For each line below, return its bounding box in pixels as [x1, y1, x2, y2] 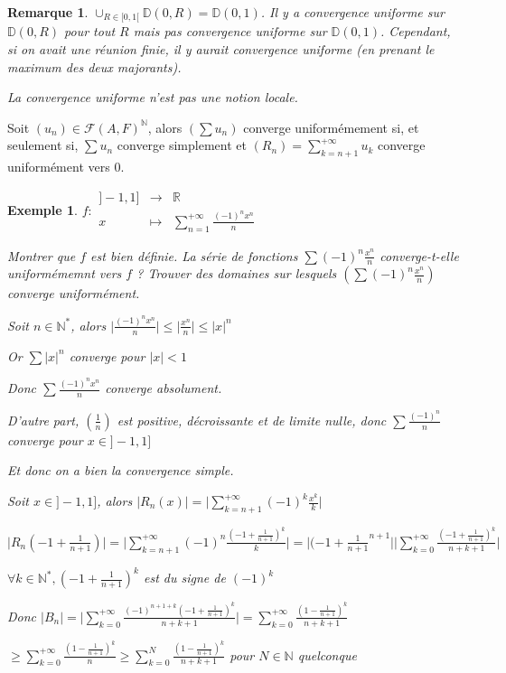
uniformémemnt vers [7, 264, 122, 283]
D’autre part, [7, 410, 80, 429]
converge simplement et [117, 136, 247, 154]
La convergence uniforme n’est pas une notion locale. [7, 88, 298, 107]
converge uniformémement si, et [243, 117, 419, 136]
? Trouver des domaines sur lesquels [136, 264, 337, 283]
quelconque [297, 645, 357, 664]
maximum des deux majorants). [7, 57, 182, 76]
